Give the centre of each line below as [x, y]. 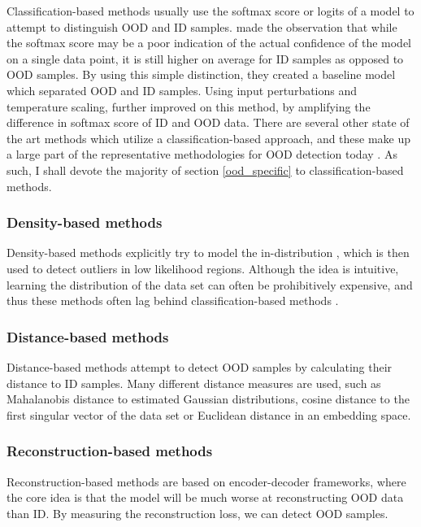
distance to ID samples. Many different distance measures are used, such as [194, 383]
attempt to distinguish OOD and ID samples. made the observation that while [202, 26]
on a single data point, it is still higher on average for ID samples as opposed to [205, 58]
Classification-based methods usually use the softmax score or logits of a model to [210, 11]
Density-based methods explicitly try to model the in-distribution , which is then [208, 253]
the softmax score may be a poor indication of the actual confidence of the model [209, 43]
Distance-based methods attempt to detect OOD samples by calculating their [200, 366]
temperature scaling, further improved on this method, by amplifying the [189, 106]
